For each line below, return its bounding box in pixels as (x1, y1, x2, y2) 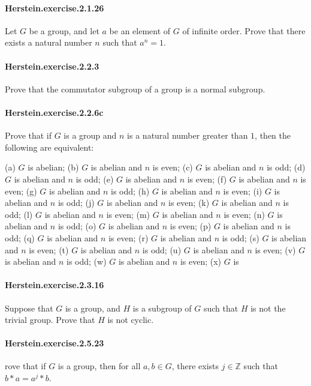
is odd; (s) (222, 231, 259, 244)
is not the (250, 301, 286, 314)
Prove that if (5, 129, 52, 142)
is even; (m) (106, 208, 150, 220)
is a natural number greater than (127, 129, 248, 142)
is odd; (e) (76, 172, 114, 185)
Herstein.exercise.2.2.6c (5, 106, 104, 118)
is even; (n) (224, 208, 265, 220)
